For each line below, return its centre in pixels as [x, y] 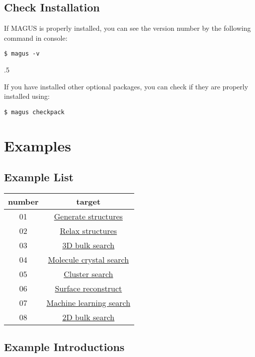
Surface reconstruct [88, 288]
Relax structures [88, 231]
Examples [38, 145]
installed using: [27, 96]
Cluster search [88, 274]
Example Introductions [64, 347]
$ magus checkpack [34, 112]
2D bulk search [88, 317]
